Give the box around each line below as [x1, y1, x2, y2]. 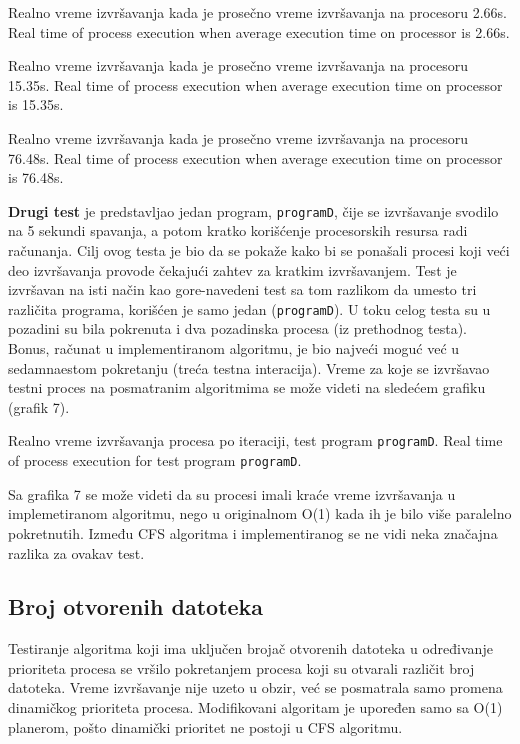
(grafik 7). [8, 396, 70, 417]
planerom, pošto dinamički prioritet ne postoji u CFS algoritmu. [8, 716, 403, 737]
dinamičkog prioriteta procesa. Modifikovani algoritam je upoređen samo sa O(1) [8, 697, 503, 718]
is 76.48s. [8, 167, 64, 188]
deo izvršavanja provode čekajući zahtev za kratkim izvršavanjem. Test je [8, 259, 457, 280]
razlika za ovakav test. [8, 542, 145, 563]
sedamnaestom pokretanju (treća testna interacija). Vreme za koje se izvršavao [8, 357, 490, 378]
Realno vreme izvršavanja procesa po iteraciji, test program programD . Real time [8, 430, 503, 451]
